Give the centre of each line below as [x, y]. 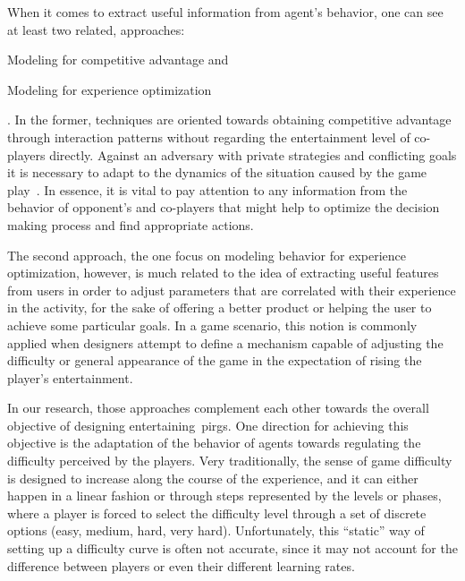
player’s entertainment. [70, 377]
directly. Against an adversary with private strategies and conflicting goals [253, 154]
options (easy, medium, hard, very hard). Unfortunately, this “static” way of [216, 530]
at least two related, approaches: [96, 29]
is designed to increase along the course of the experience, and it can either [213, 478]
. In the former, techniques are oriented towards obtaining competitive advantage [229, 120]
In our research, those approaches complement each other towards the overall [218, 408]
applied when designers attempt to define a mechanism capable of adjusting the [225, 342]
